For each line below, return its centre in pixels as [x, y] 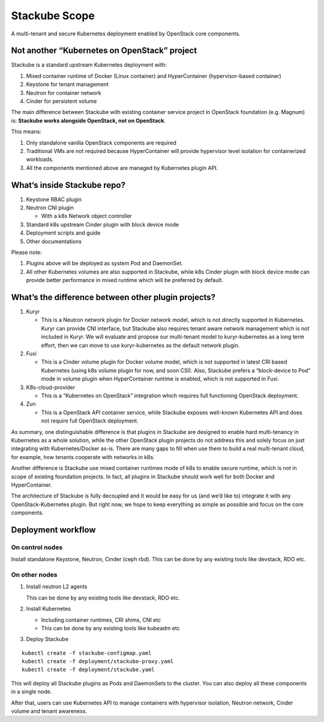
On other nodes [34, 574]
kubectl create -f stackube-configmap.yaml [87, 653]
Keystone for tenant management [67, 85]
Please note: [26, 252]
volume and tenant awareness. [49, 711]
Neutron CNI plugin [50, 208]
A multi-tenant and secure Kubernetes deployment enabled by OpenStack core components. [126, 34]
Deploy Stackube [47, 639]
